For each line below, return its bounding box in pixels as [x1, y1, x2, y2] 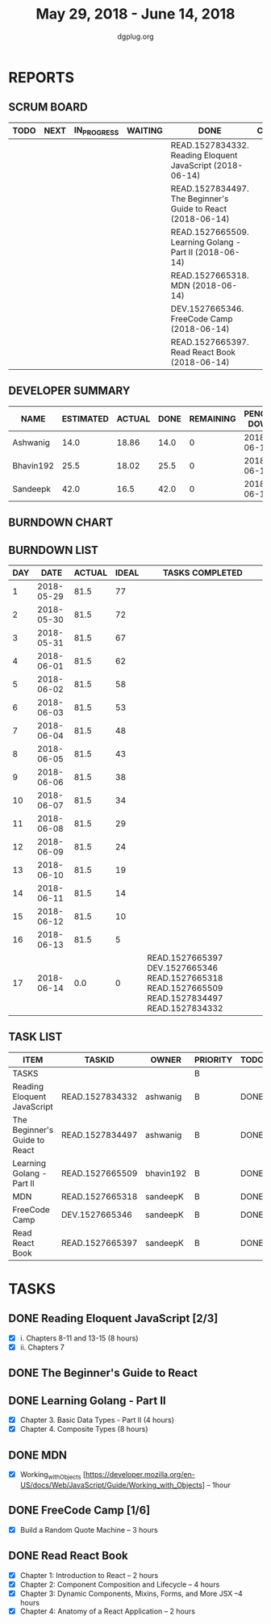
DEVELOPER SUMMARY [8, 384, 131, 398]
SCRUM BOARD [8, 100, 88, 114]
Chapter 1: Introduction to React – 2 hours [19, 1570, 159, 1580]
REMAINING [189, 413, 236, 424]
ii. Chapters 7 [19, 1342, 65, 1352]
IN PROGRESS [73, 124, 119, 137]
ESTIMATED [61, 413, 109, 424]
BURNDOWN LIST [8, 543, 99, 557]
